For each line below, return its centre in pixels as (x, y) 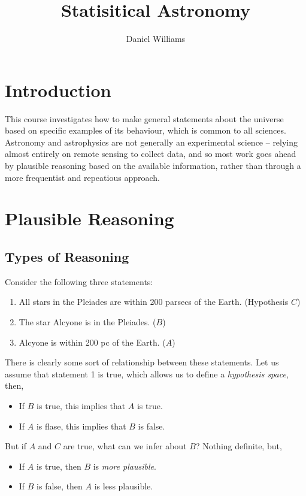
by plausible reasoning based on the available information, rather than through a (153, 166)
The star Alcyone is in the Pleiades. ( (87, 321)
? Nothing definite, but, (239, 446)
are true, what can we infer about (125, 446)
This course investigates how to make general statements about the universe (144, 118)
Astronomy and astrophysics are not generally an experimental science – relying (152, 142)
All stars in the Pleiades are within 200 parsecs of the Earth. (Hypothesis (154, 302)
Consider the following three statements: (79, 281)
